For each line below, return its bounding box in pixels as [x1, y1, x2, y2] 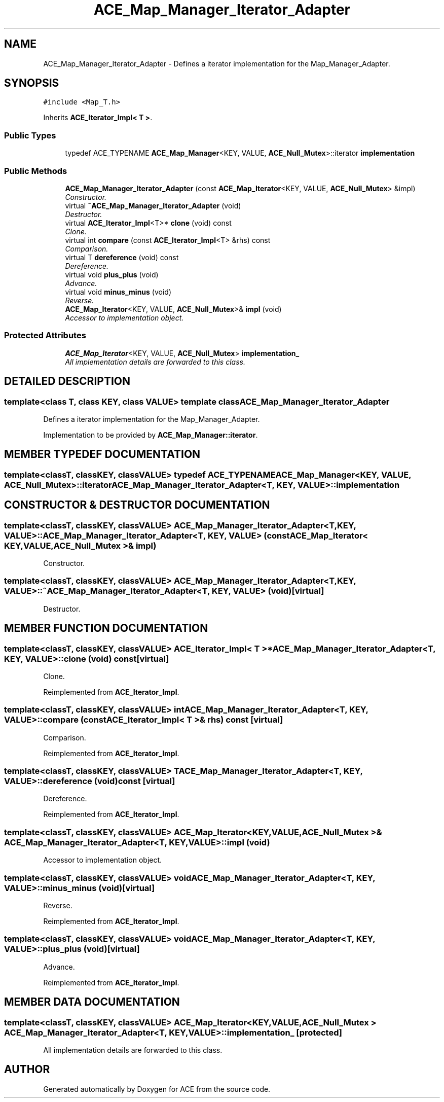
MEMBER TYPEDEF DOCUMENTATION [4, 448, 201, 461]
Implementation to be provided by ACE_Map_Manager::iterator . [43, 430, 258, 439]
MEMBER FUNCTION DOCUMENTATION [4, 622, 208, 635]
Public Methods [4, 165, 67, 176]
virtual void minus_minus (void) [65, 287, 172, 296]
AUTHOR [4, 1063, 50, 1076]
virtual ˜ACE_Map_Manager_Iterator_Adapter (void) [65, 201, 241, 210]
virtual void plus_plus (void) [65, 270, 159, 279]
